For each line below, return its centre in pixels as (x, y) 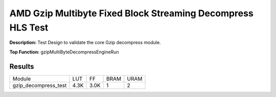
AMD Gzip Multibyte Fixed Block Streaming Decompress (132, 13)
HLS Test (29, 27)
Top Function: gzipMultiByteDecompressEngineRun (64, 52)
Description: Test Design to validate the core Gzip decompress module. (85, 43)
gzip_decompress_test (40, 85)
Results (22, 66)
